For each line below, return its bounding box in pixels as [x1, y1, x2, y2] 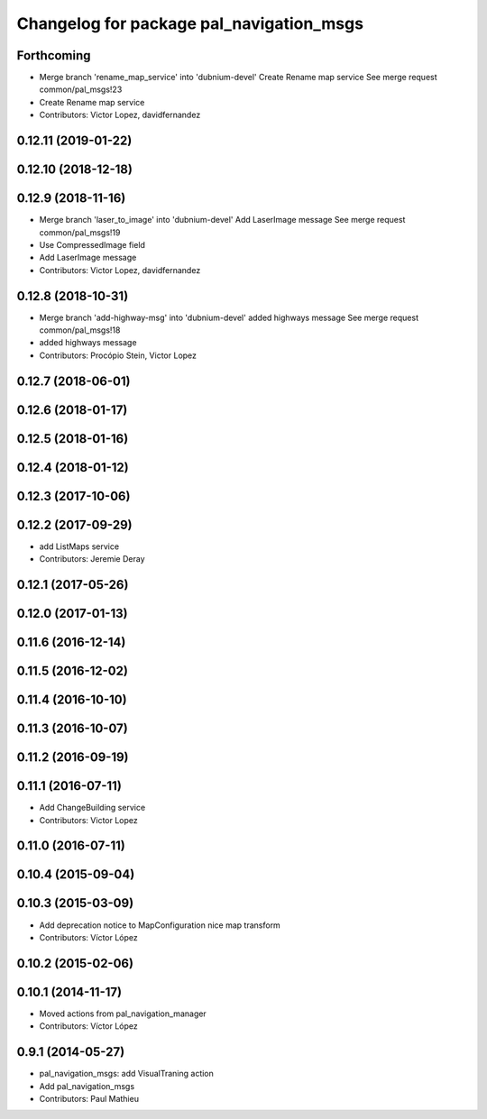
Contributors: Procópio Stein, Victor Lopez [39, 350, 198, 361]
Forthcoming [16, 48, 91, 63]
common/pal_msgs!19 [39, 226, 121, 238]
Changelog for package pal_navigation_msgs [16, 14, 364, 33]
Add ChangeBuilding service [39, 803, 146, 813]
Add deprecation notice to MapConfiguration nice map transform [39, 920, 281, 931]
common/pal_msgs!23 [39, 84, 123, 95]
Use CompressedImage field [39, 239, 146, 250]
